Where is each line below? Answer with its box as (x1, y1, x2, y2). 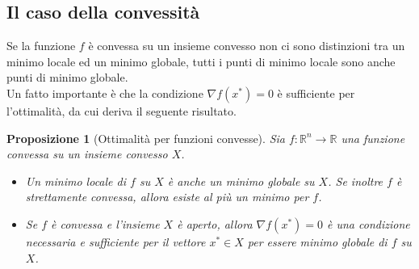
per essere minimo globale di (247, 233, 388, 250)
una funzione (341, 129, 405, 146)
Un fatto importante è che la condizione (6, 84, 203, 101)
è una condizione (326, 215, 410, 232)
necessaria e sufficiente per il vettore (25, 233, 206, 250)
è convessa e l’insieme (51, 215, 160, 232)
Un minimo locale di (25, 172, 127, 189)
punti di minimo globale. (6, 69, 128, 86)
